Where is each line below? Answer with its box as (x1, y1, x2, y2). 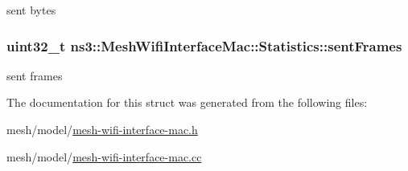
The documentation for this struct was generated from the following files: (6, 94, 368, 111)
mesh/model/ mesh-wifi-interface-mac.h (6, 121, 198, 137)
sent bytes (6, 2, 56, 18)
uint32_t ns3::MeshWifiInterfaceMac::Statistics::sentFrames (6, 35, 402, 55)
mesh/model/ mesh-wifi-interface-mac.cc (6, 148, 202, 165)
